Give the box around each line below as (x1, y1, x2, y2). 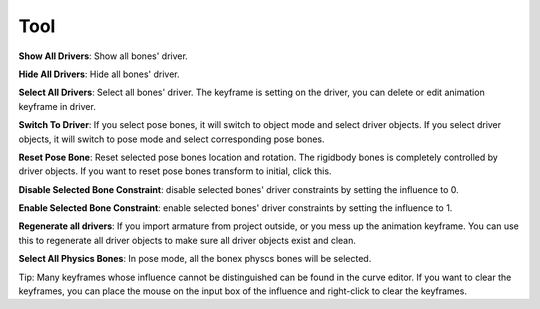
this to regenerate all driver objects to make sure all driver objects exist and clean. (18, 234, 357, 246)
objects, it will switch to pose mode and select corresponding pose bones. (18, 133, 325, 145)
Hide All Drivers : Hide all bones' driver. (18, 68, 180, 80)
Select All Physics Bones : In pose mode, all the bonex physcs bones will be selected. (18, 253, 372, 265)
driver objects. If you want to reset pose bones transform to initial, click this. (18, 165, 332, 177)
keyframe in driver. (18, 100, 97, 112)
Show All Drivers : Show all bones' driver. (18, 50, 189, 62)
